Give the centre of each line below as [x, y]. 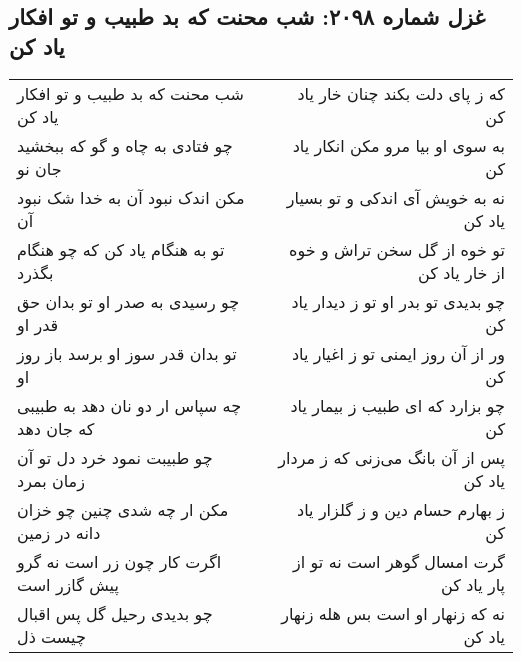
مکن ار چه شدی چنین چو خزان [123, 509]
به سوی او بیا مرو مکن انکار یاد [398, 145]
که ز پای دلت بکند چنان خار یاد [401, 93]
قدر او [38, 324]
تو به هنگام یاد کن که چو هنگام [121, 249]
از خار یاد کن [461, 272]
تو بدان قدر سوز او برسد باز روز [127, 353]
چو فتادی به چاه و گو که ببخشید [125, 145]
